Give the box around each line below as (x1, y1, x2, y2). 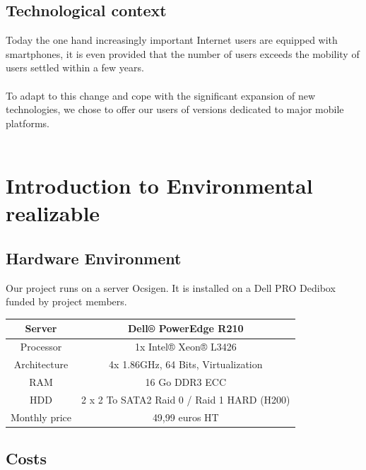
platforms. (6, 115, 49, 130)
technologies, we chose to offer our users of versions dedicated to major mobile (6, 102, 344, 117)
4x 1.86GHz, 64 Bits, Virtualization (109, 357, 263, 372)
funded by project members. (6, 294, 127, 309)
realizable (6, 199, 100, 228)
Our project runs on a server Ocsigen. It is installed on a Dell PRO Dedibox (6, 280, 336, 295)
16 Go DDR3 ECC (145, 374, 226, 389)
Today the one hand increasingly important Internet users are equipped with (6, 33, 338, 47)
